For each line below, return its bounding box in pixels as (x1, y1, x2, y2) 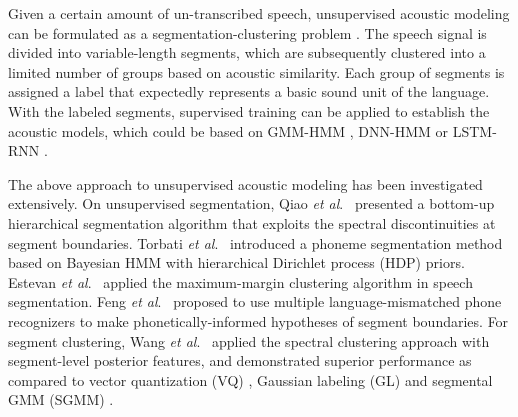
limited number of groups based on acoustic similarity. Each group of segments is (8, 61, 505, 82)
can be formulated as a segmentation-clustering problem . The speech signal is (8, 22, 487, 43)
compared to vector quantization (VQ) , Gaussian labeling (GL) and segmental (8, 369, 493, 390)
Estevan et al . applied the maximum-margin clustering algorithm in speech (8, 271, 473, 292)
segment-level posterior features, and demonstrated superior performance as (8, 350, 472, 371)
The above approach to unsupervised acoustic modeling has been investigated (8, 173, 483, 194)
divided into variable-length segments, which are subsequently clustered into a (8, 42, 486, 63)
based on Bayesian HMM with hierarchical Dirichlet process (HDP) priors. (8, 252, 465, 273)
